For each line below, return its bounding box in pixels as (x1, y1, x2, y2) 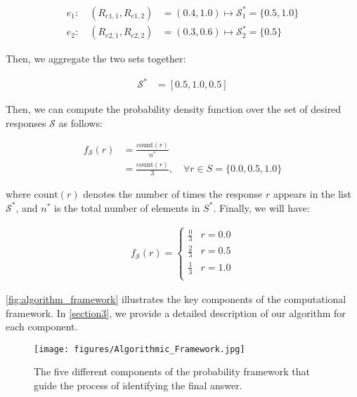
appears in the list (273, 187, 351, 201)
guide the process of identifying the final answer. (34, 377, 242, 392)
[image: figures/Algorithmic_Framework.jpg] (34, 344, 245, 354)
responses (6, 115, 46, 130)
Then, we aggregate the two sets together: (6, 51, 186, 66)
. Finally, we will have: (213, 200, 310, 215)
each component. (6, 319, 78, 334)
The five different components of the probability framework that (34, 364, 311, 379)
